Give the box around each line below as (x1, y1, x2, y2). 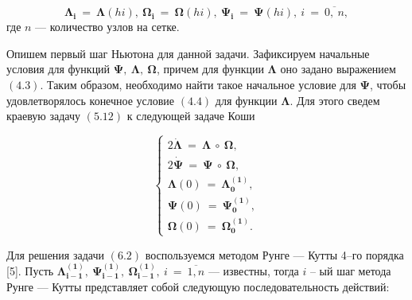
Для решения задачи (6, 246, 104, 263)
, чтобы (370, 76, 406, 92)
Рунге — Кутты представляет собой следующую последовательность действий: (6, 278, 390, 294)
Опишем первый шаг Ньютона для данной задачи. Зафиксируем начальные (6, 45, 370, 61)
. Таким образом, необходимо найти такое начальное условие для (40, 76, 356, 92)
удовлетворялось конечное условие (6, 92, 175, 108)
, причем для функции (156, 60, 264, 77)
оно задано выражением (280, 60, 396, 77)
